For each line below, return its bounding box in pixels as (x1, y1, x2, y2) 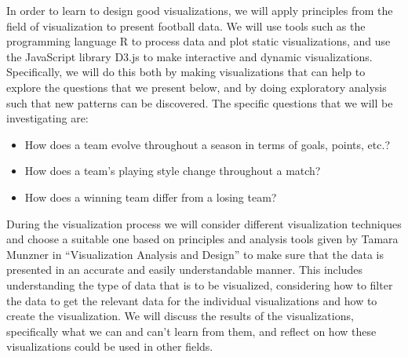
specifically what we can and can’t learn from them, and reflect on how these (6, 322, 377, 339)
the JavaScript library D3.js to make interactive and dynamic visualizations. (6, 48, 373, 64)
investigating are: (6, 110, 89, 126)
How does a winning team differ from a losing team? (24, 188, 277, 205)
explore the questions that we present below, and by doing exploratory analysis (6, 78, 387, 95)
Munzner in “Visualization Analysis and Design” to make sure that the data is (6, 246, 384, 262)
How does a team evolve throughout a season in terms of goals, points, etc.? (24, 136, 391, 152)
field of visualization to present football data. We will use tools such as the (6, 17, 366, 34)
